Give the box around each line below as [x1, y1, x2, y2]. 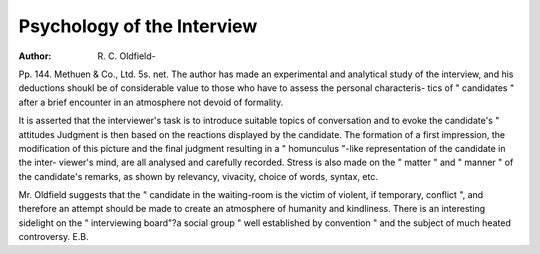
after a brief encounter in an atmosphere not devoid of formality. [18, 96, 284, 108]
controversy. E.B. [18, 231, 89, 243]
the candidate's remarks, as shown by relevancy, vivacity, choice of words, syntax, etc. [18, 170, 379, 182]
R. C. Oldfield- [97, 50, 156, 62]
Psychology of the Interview [18, 15, 258, 37]
